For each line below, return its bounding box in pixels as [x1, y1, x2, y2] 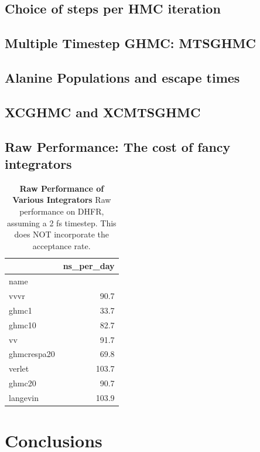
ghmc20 [9, 377, 36, 389]
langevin [9, 391, 39, 403]
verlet [9, 362, 29, 375]
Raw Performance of [19, 182, 104, 194]
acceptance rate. [32, 239, 91, 252]
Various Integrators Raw [12, 193, 111, 206]
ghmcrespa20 [9, 348, 55, 360]
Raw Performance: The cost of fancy [5, 137, 231, 155]
